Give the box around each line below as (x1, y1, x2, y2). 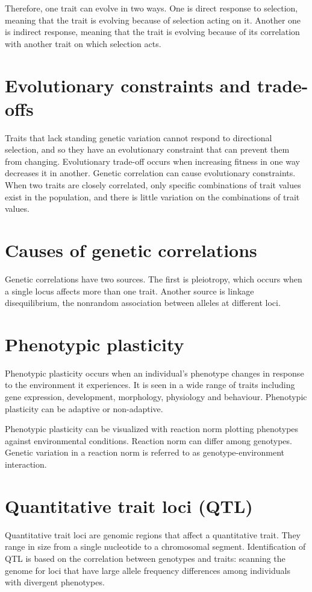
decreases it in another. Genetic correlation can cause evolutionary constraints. (5, 167, 296, 179)
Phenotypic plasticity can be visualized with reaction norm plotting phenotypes (5, 422, 299, 435)
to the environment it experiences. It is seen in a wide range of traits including (5, 378, 295, 391)
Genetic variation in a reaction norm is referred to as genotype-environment (5, 446, 285, 459)
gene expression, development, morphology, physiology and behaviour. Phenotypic (5, 390, 307, 403)
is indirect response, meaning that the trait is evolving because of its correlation (5, 25, 300, 38)
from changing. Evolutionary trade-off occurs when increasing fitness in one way (5, 154, 300, 167)
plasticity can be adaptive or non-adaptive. (5, 402, 163, 415)
